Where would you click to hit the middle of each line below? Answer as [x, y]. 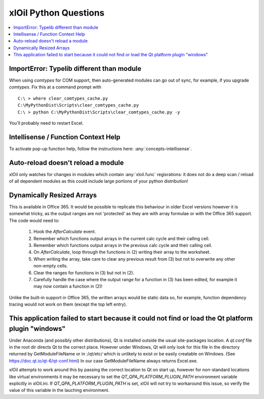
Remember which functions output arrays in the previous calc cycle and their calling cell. [123, 245]
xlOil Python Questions [57, 13]
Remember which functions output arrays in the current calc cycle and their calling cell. [121, 238]
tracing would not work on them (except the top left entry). [68, 304]
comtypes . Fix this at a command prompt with [55, 87]
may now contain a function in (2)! [68, 287]
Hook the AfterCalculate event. [65, 232]
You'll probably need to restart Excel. [46, 123]
